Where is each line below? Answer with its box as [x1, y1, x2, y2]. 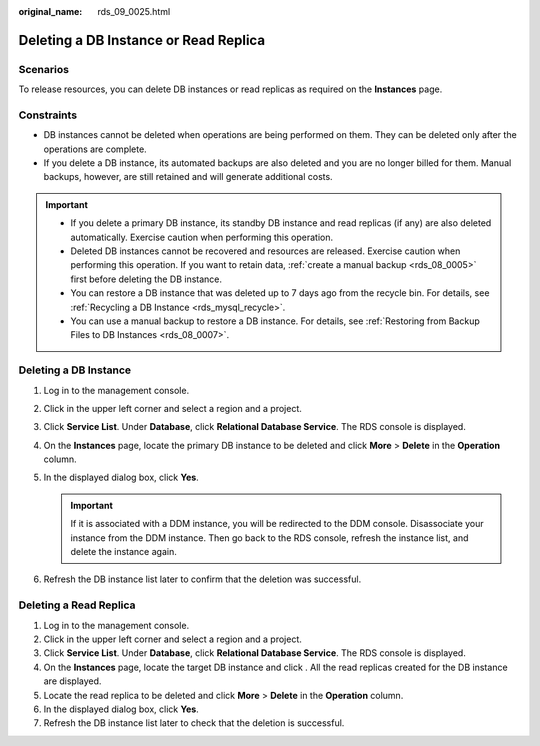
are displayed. [43, 675, 102, 687]
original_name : [18, 6, 83, 17]
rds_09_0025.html [97, 6, 171, 17]
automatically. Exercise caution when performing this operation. [70, 231, 334, 243]
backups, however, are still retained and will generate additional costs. [43, 171, 334, 183]
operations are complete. [43, 143, 147, 155]
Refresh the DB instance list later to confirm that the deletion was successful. [43, 573, 362, 585]
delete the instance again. [70, 546, 177, 558]
